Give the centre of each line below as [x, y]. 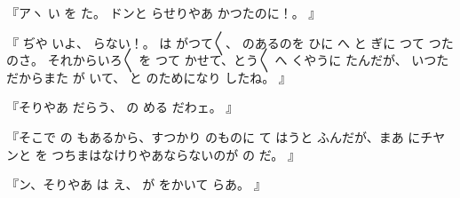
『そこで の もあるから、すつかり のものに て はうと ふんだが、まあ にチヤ [226, 136]
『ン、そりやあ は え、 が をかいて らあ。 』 [136, 184]
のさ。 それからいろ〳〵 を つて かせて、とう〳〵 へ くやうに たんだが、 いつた [228, 60]
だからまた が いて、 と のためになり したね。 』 [149, 77]
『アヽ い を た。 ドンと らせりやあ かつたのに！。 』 [164, 12]
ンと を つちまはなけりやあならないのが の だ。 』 [153, 154]
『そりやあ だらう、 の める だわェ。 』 [123, 107]
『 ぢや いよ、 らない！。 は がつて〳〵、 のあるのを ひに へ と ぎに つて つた [230, 42]
